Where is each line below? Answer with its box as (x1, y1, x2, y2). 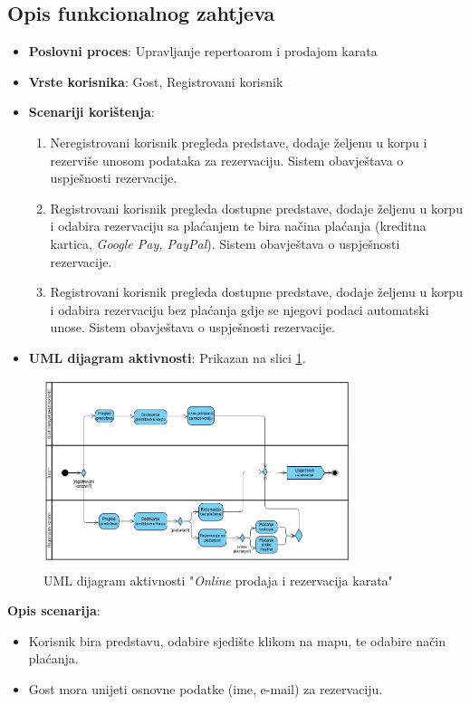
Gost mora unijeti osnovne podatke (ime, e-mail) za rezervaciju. (28, 679, 383, 698)
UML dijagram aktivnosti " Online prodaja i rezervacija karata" (43, 570, 393, 589)
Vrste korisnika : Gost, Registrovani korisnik (28, 71, 283, 91)
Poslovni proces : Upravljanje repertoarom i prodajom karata (28, 42, 378, 61)
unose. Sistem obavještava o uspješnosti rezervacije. (50, 318, 335, 337)
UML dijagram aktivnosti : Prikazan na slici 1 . (28, 348, 306, 367)
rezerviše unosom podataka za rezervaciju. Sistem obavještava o (50, 150, 404, 169)
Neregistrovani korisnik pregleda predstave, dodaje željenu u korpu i (50, 132, 427, 151)
